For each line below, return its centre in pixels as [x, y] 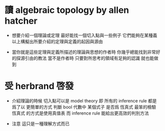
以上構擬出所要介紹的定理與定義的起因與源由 [57, 41]
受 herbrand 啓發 [39, 86]
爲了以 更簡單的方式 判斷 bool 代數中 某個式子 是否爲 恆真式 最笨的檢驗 [84, 107]
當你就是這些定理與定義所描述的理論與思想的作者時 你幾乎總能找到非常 [84, 52]
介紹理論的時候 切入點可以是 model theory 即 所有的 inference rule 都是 [84, 101]
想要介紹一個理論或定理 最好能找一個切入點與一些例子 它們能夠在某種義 [84, 35]
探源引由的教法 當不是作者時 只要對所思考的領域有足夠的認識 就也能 [85, 58]
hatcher [21, 21]
